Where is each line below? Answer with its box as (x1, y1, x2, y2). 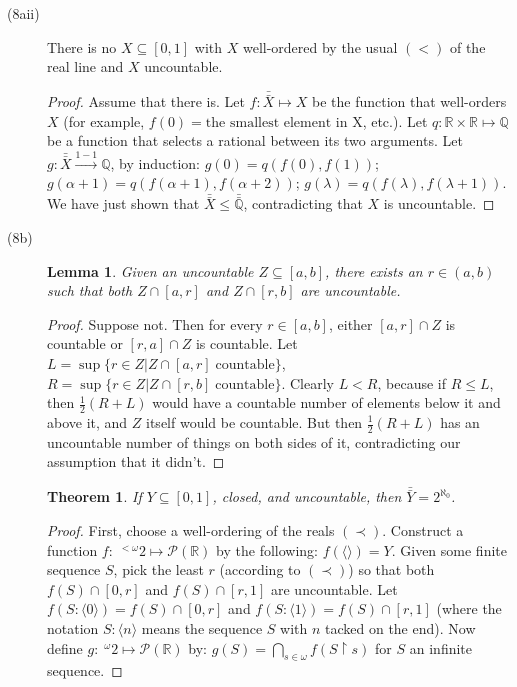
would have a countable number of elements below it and (152, 392, 501, 413)
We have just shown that (47, 193, 200, 214)
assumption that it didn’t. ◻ (47, 451, 225, 472)
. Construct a (382, 520, 464, 541)
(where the (436, 598, 502, 619)
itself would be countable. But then (146, 412, 363, 432)
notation (47, 618, 99, 639)
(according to (219, 559, 301, 580)
